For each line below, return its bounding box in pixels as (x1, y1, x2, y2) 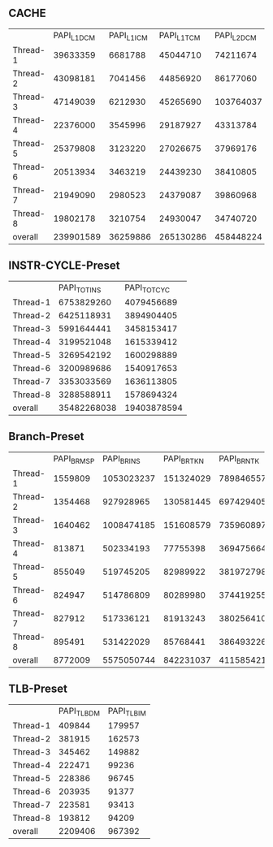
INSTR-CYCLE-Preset (8, 259, 120, 273)
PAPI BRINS (102, 452, 141, 465)
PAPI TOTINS (58, 282, 102, 295)
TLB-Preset (8, 682, 67, 696)
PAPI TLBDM (58, 705, 100, 718)
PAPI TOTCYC (124, 282, 171, 295)
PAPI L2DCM (214, 29, 258, 42)
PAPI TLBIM (107, 705, 146, 718)
